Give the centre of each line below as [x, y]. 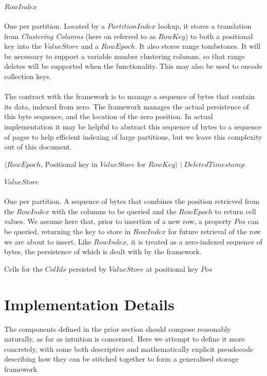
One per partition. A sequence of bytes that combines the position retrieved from [132, 201]
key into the [23, 46]
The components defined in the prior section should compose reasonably [118, 328]
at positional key [172, 268]
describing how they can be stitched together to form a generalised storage [121, 359]
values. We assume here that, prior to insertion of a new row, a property [118, 221]
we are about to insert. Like [48, 241]
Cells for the [24, 268]
